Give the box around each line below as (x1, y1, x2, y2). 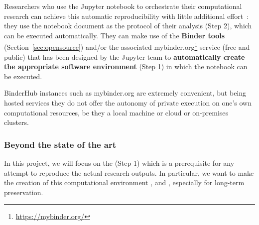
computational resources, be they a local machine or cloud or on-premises (4, 107, 229, 117)
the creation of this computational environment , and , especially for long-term (4, 177, 245, 188)
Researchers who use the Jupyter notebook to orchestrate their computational (4, 1, 242, 11)
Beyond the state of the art (4, 138, 117, 150)
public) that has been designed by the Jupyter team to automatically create (4, 51, 245, 62)
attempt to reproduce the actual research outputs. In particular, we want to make (4, 167, 254, 178)
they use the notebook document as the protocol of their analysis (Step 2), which (4, 20, 252, 31)
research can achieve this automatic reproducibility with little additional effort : (4, 10, 249, 21)
